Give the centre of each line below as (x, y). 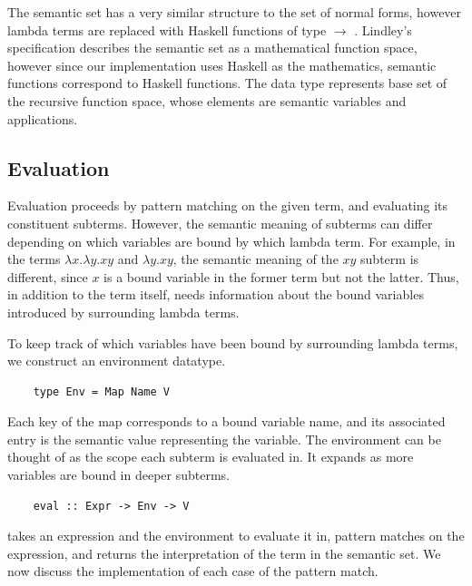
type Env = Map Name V (101, 391)
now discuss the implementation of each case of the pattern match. (193, 571)
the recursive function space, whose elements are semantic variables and (207, 100)
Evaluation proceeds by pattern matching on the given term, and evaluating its (228, 205)
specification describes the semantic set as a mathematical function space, (212, 48)
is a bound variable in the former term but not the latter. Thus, (281, 276)
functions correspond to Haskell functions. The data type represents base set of (227, 83)
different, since (48, 276)
